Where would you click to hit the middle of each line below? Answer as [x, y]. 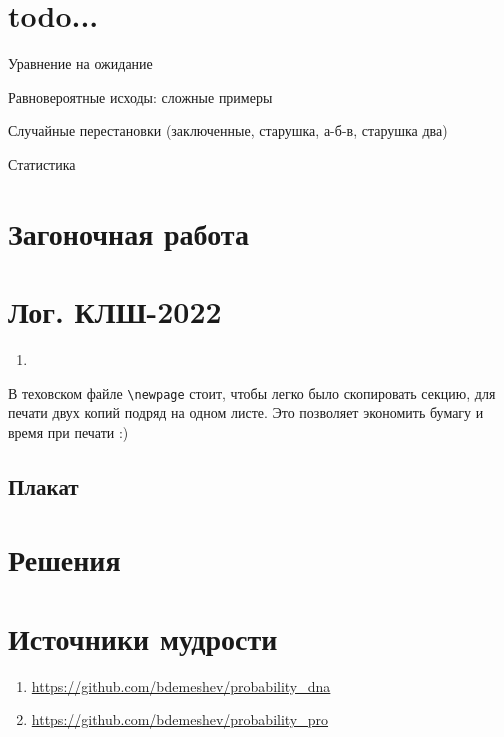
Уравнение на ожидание [80, 63]
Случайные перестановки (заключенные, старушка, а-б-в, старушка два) [228, 130]
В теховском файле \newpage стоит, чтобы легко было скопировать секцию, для [252, 392]
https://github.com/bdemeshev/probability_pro [180, 719]
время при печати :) [68, 431]
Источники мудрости [143, 637]
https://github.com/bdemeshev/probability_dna [181, 685]
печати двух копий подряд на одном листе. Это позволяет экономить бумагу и [246, 412]
